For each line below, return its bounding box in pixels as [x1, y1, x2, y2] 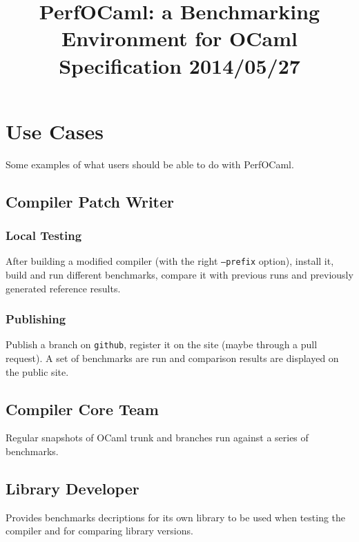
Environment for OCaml [61, 24, 298, 52]
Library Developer [6, 477, 139, 499]
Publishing [6, 310, 66, 328]
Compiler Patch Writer [6, 190, 175, 212]
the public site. [6, 364, 69, 379]
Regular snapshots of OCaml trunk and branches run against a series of [6, 430, 309, 445]
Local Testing [6, 226, 82, 243]
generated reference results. [6, 281, 121, 295]
